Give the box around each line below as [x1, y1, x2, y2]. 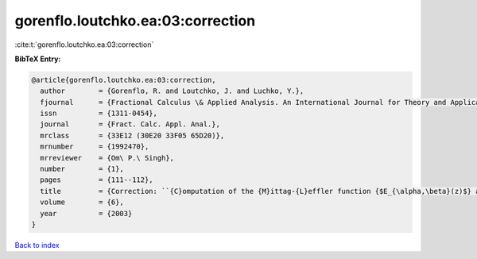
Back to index [14, 240, 60, 249]
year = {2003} [40, 209, 133, 218]
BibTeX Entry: [14, 54, 61, 64]
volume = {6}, [40, 198, 125, 207]
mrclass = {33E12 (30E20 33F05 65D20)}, [40, 131, 225, 140]
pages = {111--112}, [40, 176, 154, 184]
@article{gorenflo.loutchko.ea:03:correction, [31, 75, 216, 84]
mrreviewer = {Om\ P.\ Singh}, [40, 153, 175, 162]
